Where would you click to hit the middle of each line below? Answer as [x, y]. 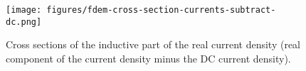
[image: [24, 10]
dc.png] [24, 22]
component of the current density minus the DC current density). [148, 58]
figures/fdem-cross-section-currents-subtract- [161, 10]
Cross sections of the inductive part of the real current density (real [153, 44]
